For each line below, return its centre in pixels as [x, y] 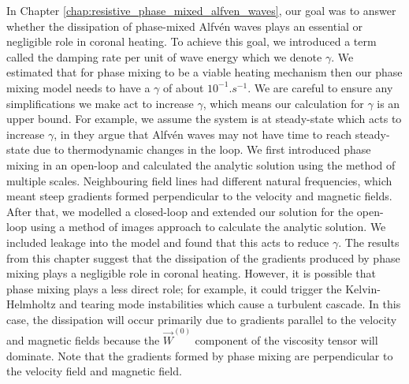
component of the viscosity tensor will [286, 340]
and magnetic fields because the [83, 340]
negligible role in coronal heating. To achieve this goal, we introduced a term [191, 41]
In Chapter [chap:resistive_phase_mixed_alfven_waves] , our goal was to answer [201, 10]
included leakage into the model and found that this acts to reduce [168, 242]
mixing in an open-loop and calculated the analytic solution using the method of [201, 164]
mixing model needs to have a [78, 87]
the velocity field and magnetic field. [94, 371]
